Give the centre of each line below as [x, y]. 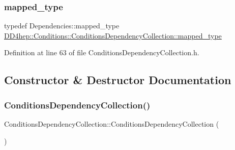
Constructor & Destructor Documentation [118, 80]
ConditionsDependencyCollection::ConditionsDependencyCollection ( [112, 124]
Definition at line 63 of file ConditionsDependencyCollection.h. [102, 52]
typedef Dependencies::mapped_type [62, 26]
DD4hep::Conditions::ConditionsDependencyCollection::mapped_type [113, 35]
